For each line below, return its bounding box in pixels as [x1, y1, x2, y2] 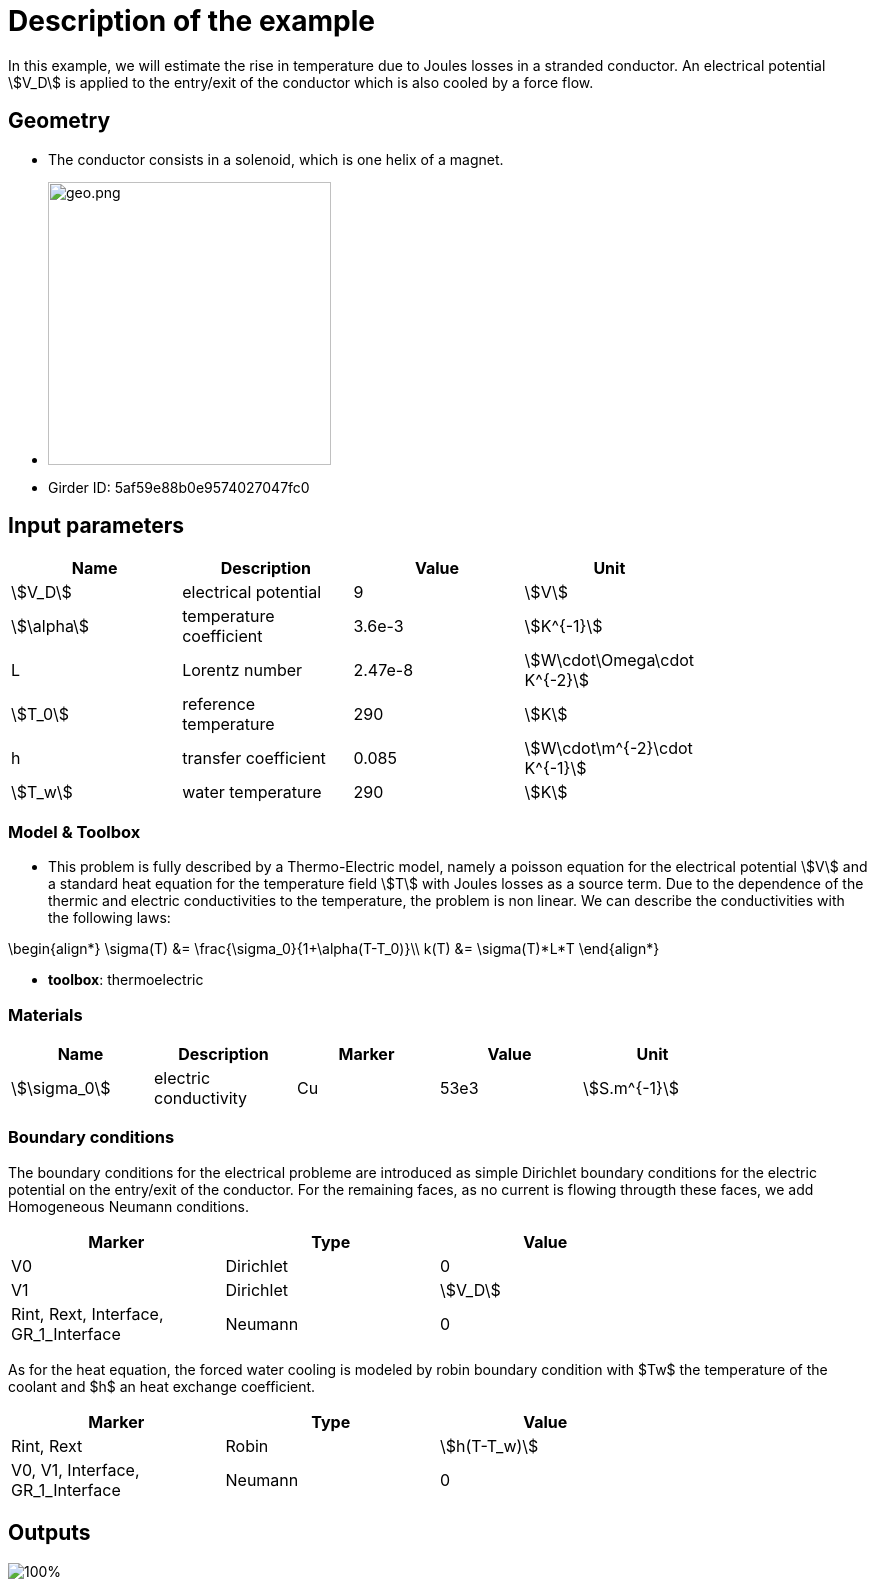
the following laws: [48, 909, 171, 927]
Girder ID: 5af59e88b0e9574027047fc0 [48, 478, 310, 496]
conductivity [153, 1087, 248, 1108]
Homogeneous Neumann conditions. [8, 1197, 249, 1215]
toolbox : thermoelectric [48, 971, 204, 989]
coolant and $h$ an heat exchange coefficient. [8, 1377, 316, 1395]
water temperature [182, 782, 322, 803]
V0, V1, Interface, [11, 1459, 140, 1480]
